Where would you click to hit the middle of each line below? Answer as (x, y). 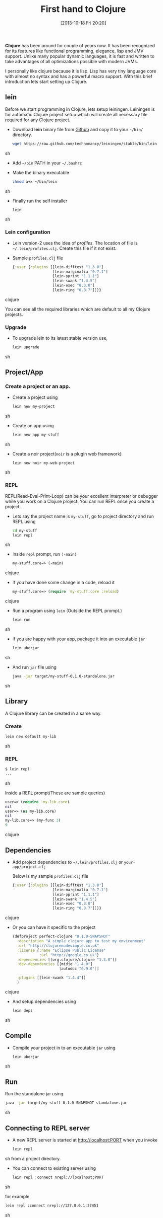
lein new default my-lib (31, 736)
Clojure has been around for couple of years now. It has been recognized (80, 45)
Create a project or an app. (38, 386)
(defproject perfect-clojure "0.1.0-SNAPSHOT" (61, 937)
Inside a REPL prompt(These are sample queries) (55, 793)
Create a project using (35, 397)
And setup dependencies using (44, 1001)
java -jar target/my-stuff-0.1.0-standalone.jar (63, 676)
